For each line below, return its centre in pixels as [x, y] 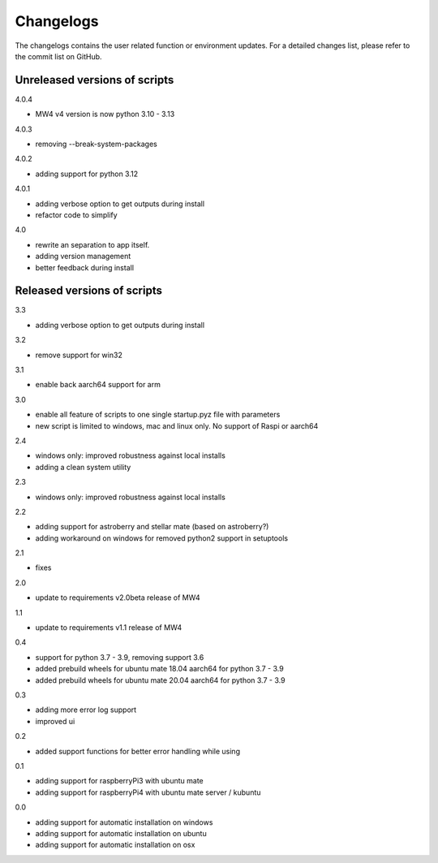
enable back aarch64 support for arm [98, 385]
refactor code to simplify [76, 214]
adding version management [83, 257]
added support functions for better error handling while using [138, 751]
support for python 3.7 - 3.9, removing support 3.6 [120, 657]
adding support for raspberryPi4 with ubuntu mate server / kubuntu [148, 792]
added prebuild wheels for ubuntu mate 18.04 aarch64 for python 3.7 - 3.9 [159, 669]
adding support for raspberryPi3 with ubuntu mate [120, 781]
